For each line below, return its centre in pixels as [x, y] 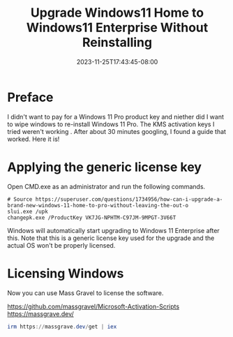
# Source [20, 199]
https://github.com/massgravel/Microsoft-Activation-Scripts [93, 306]
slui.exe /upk [28, 211]
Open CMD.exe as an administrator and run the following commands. [106, 186]
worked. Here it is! [33, 139]
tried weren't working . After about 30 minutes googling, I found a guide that [117, 131]
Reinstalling [117, 43]
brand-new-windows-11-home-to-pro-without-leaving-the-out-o [98, 205]
